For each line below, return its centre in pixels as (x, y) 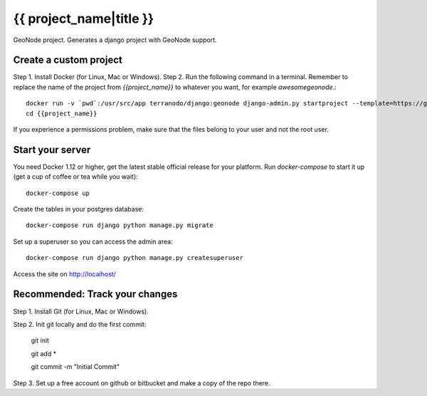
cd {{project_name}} (62, 113)
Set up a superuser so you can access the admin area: (93, 241)
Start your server (52, 150)
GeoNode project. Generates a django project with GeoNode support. (115, 40)
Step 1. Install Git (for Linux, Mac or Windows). (81, 311)
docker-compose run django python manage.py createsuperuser (135, 258)
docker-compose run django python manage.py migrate (120, 225)
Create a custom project (68, 60)
